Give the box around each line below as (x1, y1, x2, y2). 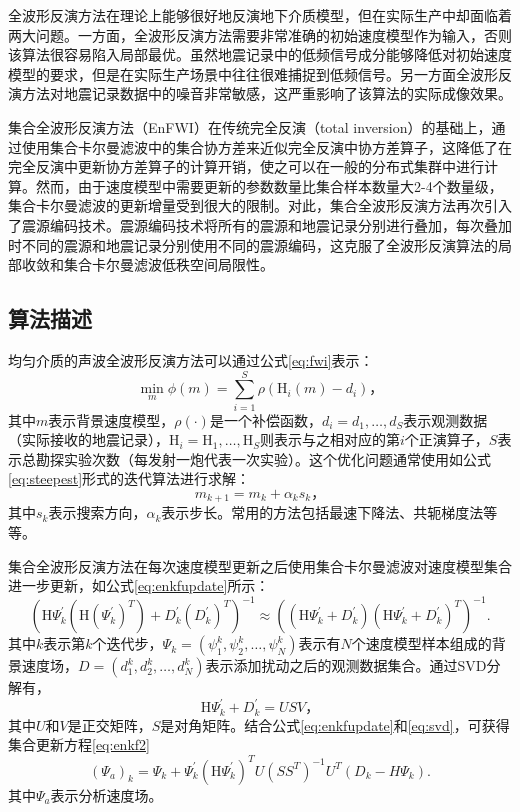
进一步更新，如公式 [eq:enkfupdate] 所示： (8, 575, 270, 596)
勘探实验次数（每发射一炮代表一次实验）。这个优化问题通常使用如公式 (35, 448, 491, 469)
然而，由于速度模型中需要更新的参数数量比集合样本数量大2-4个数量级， (35, 175, 503, 196)
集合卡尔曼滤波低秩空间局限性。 (63, 254, 274, 275)
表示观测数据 (403, 409, 488, 430)
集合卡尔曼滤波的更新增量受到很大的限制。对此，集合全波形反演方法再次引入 (8, 195, 512, 216)
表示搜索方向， (48, 502, 147, 523)
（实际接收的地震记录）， (8, 429, 169, 450)
